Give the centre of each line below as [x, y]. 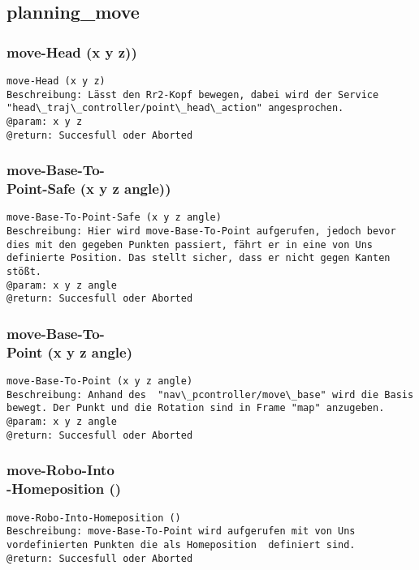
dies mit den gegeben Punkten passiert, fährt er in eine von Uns [190, 244]
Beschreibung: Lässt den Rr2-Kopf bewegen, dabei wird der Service [193, 94]
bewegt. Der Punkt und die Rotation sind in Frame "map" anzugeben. [196, 408]
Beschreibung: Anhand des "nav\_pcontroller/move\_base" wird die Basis [210, 394]
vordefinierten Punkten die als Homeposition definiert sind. [181, 544]
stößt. [24, 272]
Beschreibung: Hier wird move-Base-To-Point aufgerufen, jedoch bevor [201, 231]
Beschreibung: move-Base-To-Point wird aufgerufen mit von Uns [181, 531]
